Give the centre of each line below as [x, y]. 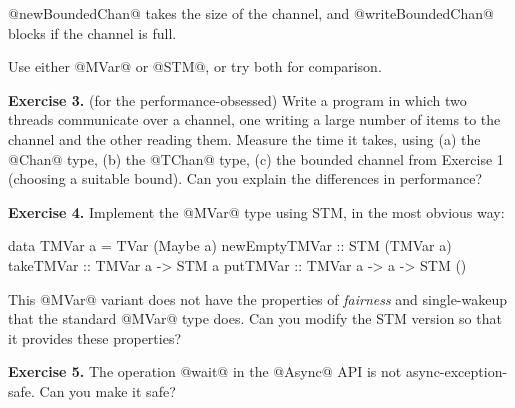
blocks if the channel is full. [92, 32]
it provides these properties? [95, 337]
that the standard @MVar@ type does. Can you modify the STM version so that [255, 318]
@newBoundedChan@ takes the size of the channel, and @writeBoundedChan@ [251, 13]
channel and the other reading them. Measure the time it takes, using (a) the [244, 138]
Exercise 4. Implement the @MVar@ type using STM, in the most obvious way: [256, 211]
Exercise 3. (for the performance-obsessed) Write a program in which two [237, 99]
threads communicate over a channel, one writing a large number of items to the [254, 119]
